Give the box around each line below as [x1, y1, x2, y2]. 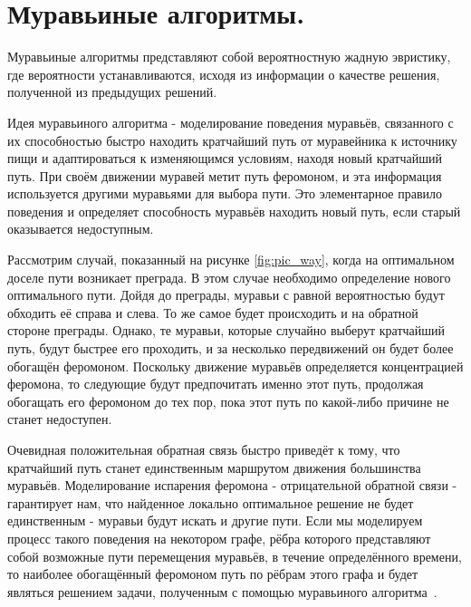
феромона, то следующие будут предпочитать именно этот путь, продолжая [7, 374, 424, 393]
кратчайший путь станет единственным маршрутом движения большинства [7, 458, 421, 477]
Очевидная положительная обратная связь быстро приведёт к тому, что [7, 440, 400, 458]
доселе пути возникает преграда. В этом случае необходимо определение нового [7, 267, 451, 286]
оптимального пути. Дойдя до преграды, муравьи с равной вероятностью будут [7, 285, 445, 304]
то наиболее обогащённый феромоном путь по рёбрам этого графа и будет [7, 564, 418, 583]
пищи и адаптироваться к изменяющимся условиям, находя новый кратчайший [7, 149, 442, 168]
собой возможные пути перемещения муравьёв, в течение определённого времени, [7, 546, 462, 565]
